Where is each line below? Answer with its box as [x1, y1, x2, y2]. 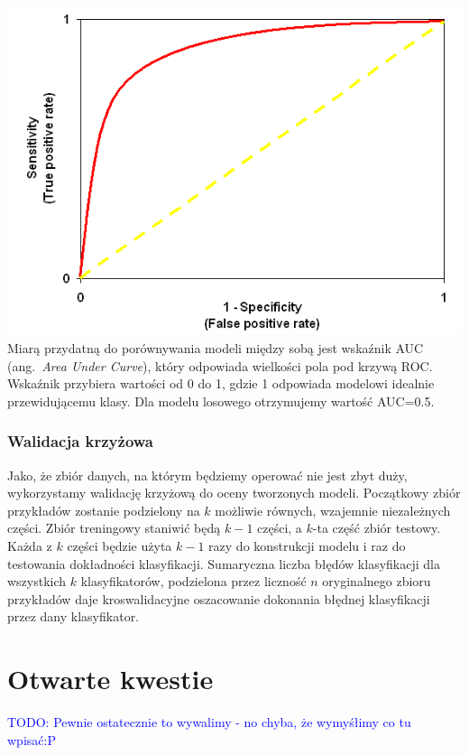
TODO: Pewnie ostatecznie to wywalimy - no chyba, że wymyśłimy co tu [7, 713, 411, 732]
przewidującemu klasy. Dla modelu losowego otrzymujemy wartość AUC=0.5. [7, 391, 435, 410]
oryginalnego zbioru [322, 572, 431, 591]
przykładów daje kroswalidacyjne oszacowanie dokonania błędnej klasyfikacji [7, 589, 430, 608]
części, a [257, 518, 302, 537]
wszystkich [7, 572, 67, 591]
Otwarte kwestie [7, 660, 214, 697]
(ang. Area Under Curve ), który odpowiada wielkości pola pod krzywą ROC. [7, 356, 433, 375]
